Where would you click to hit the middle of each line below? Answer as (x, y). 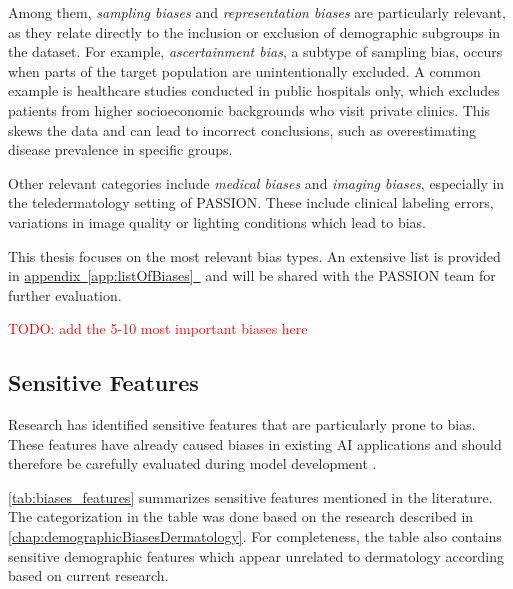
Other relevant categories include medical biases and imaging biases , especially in (256, 182)
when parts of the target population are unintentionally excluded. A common (244, 70)
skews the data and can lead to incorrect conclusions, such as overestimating (242, 129)
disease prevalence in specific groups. (120, 149)
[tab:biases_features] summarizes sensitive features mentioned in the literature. (250, 496)
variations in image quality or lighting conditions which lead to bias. (217, 221)
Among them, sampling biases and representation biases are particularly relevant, (257, 12)
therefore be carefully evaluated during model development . (192, 463)
